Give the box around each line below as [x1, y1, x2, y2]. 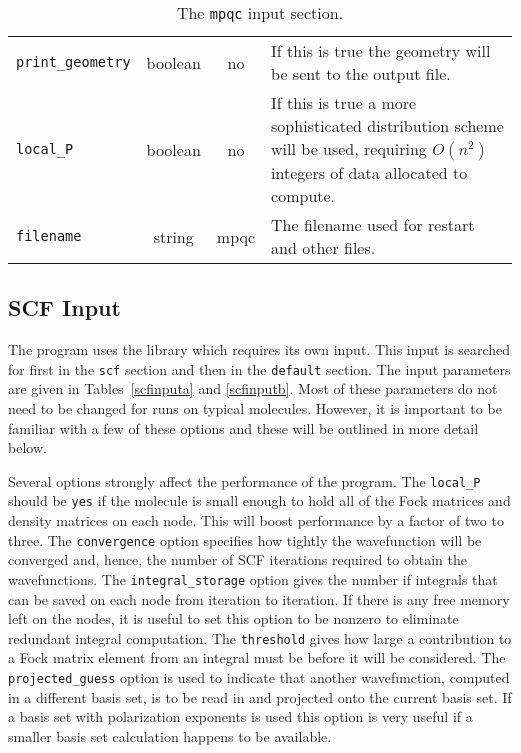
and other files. [271, 236, 376, 259]
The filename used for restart [271, 213, 475, 236]
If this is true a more [271, 91, 417, 114]
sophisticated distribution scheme [271, 114, 504, 137]
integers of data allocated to [271, 161, 468, 184]
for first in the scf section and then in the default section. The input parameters [8, 358, 511, 379]
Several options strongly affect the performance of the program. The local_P [8, 470, 481, 491]
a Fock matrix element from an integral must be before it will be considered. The [8, 647, 506, 668]
